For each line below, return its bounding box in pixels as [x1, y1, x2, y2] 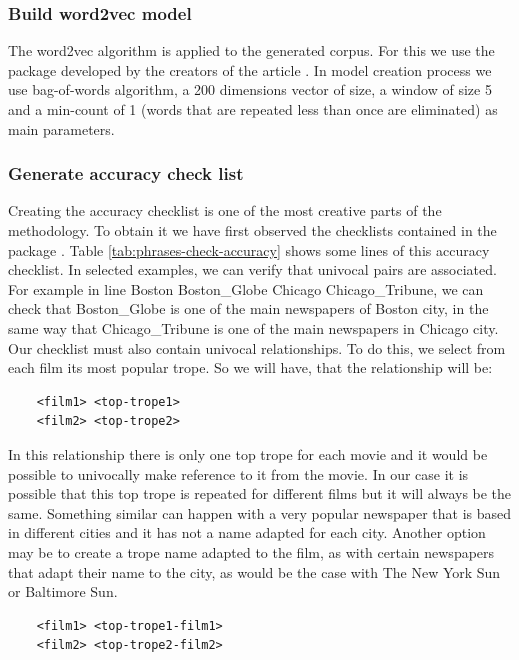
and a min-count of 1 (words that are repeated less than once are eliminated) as [8, 99, 498, 119]
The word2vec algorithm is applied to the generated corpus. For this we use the [8, 40, 495, 61]
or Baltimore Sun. [8, 581, 118, 602]
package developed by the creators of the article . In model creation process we [8, 59, 492, 80]
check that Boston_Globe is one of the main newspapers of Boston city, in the [8, 298, 489, 319]
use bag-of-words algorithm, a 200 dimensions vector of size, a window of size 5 [8, 79, 492, 100]
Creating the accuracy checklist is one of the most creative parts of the [8, 200, 442, 221]
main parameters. [8, 118, 115, 139]
